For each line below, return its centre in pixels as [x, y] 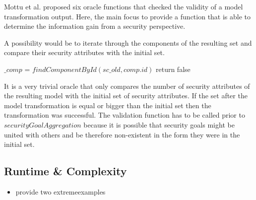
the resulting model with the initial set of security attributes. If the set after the [126, 96]
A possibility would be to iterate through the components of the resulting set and [128, 42]
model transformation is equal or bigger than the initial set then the [108, 105]
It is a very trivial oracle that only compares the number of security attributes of [127, 86]
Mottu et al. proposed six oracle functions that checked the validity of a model [124, 6]
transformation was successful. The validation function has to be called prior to [125, 115]
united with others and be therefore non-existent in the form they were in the [122, 134]
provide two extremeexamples [61, 191]
